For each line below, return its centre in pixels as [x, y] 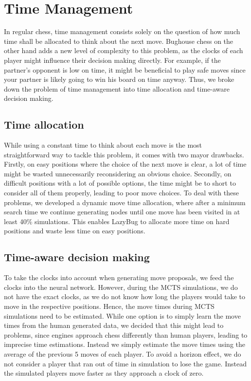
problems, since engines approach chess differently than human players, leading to [126, 334]
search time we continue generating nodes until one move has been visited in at [122, 212]
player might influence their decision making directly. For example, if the [112, 60]
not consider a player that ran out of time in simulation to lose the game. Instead [125, 363]
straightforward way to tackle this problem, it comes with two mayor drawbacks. [124, 154]
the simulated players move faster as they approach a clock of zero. [104, 373]
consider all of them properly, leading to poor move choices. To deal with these [121, 193]
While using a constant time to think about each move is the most [103, 145]
